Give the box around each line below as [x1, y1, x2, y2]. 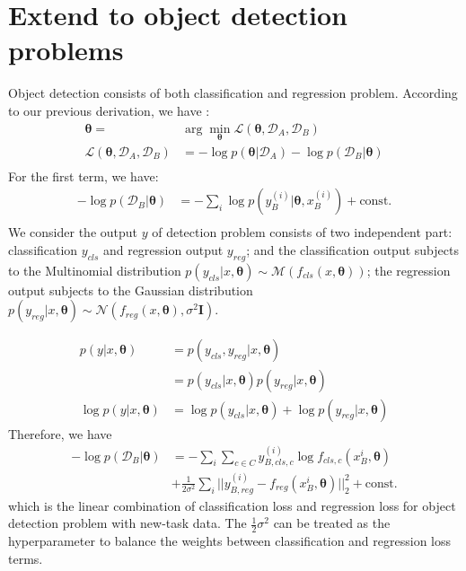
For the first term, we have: [8, 166, 159, 185]
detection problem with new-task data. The [8, 514, 247, 532]
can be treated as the [273, 514, 391, 532]
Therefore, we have [8, 424, 112, 443]
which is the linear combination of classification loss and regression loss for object [8, 496, 456, 514]
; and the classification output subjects [246, 241, 459, 259]
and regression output [102, 241, 224, 259]
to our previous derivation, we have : [8, 101, 210, 119]
